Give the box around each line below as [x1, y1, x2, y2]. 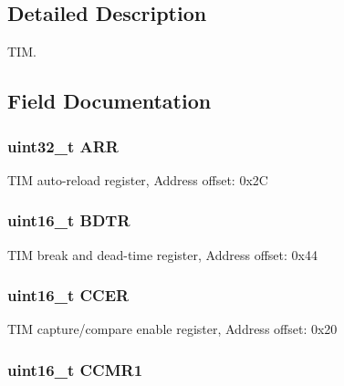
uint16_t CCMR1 [7, 358, 143, 381]
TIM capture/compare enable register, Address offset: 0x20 [7, 319, 338, 339]
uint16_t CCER [7, 284, 130, 307]
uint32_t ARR [7, 134, 119, 157]
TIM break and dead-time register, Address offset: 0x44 [7, 245, 318, 264]
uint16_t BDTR [7, 209, 130, 232]
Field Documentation [7, 87, 212, 115]
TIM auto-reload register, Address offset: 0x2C [7, 170, 268, 189]
